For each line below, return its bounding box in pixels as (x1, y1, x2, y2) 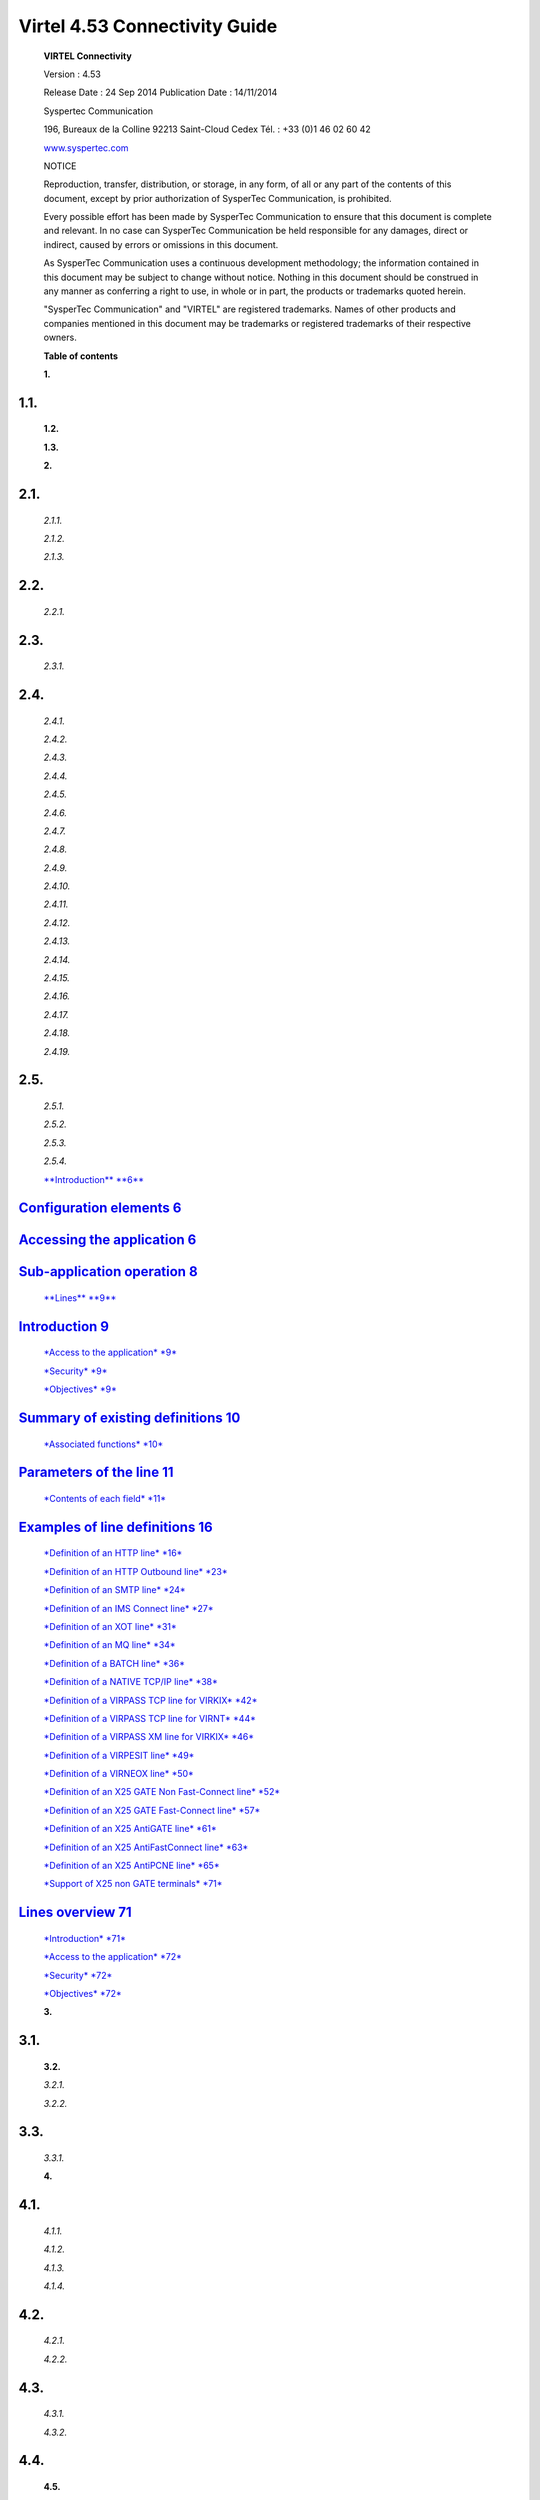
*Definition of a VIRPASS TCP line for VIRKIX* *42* (43, 1694, 258, 1706)
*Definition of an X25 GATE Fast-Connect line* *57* (43, 1804, 261, 1816)
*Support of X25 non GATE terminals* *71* (43, 1878, 223, 1890)
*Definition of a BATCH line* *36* (43, 1657, 185, 1669)
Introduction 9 (18, 1318, 110, 1335)
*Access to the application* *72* (43, 1951, 182, 1963)
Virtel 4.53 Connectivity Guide (18, 15, 278, 37)
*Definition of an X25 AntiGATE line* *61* (43, 1823, 217, 1835)
